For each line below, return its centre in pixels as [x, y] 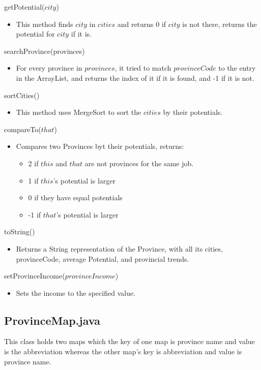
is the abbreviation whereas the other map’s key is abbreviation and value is [123, 351]
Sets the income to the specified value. [76, 292]
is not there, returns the [220, 24]
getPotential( [24, 7]
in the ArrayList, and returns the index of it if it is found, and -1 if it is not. [135, 78]
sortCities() [22, 95]
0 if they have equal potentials [75, 197]
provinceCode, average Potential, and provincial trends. [103, 258]
